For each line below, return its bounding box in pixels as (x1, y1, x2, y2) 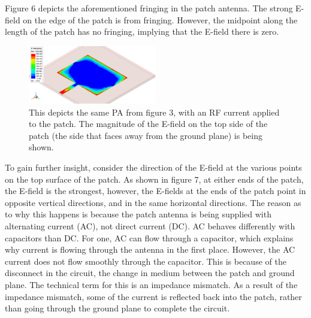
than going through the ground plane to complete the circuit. (5, 302, 230, 314)
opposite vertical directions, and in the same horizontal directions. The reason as (5, 196, 301, 208)
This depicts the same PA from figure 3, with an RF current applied (29, 105, 280, 118)
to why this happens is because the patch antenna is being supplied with (5, 208, 271, 220)
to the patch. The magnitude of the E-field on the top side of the (29, 117, 268, 130)
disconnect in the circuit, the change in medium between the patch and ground (5, 266, 295, 279)
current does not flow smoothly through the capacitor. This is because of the (5, 255, 286, 267)
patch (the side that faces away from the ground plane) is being (29, 129, 262, 141)
